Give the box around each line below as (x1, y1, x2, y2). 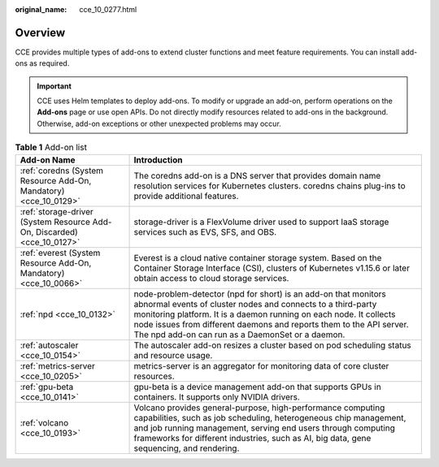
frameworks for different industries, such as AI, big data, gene (133, 432, 372, 443)
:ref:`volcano (20, 417, 69, 428)
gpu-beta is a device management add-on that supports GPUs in (133, 381, 381, 392)
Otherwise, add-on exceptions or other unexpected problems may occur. (37, 119, 282, 128)
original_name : (15, 5, 67, 14)
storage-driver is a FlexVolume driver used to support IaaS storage (133, 216, 389, 227)
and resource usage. (133, 349, 213, 361)
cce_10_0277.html (79, 5, 137, 14)
